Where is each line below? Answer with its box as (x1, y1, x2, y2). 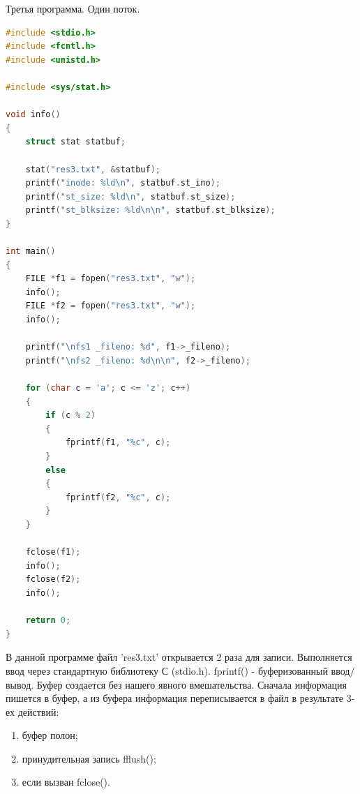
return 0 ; (25, 615, 71, 626)
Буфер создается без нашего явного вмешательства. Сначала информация (36, 677, 347, 691)
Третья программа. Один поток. (6, 1, 140, 15)
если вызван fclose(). (22, 774, 110, 789)
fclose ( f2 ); (25, 574, 81, 585)
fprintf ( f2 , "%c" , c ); (65, 492, 171, 502)
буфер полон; (22, 728, 78, 742)
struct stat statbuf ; (25, 137, 126, 147)
